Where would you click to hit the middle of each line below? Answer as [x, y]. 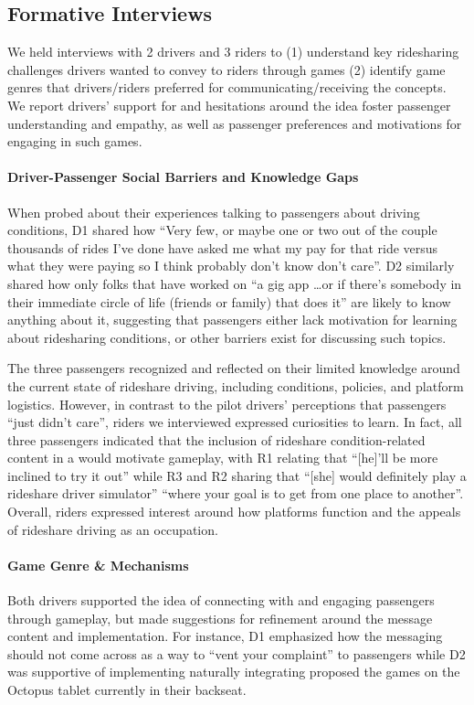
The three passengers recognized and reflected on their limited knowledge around [234, 368]
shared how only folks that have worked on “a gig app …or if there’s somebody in [235, 283]
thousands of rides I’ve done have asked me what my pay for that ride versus [223, 247]
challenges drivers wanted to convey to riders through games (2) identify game [226, 69]
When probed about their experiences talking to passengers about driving [214, 212]
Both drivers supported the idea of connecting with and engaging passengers [221, 600]
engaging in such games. [75, 141]
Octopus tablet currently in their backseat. [127, 690]
